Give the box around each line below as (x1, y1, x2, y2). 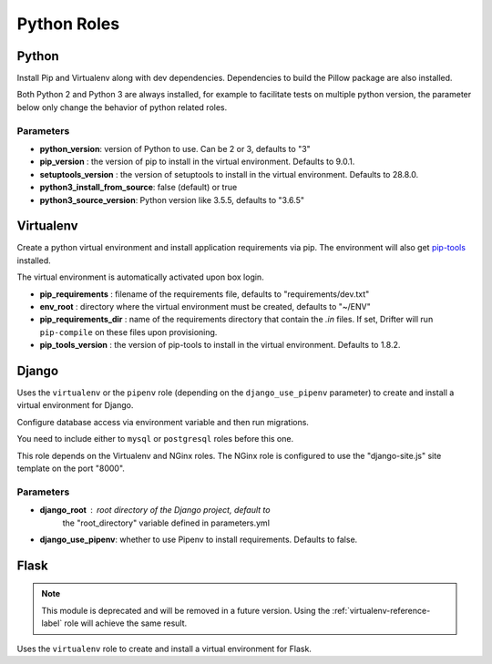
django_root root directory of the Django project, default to (39, 505, 271, 516)
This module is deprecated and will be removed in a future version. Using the (41, 605, 331, 616)
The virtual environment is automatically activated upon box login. (16, 271, 264, 282)
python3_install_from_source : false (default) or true (39, 182, 238, 193)
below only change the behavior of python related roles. (16, 101, 228, 113)
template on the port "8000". (16, 463, 125, 474)
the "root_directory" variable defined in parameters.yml (62, 517, 271, 528)
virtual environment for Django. (16, 400, 134, 411)
